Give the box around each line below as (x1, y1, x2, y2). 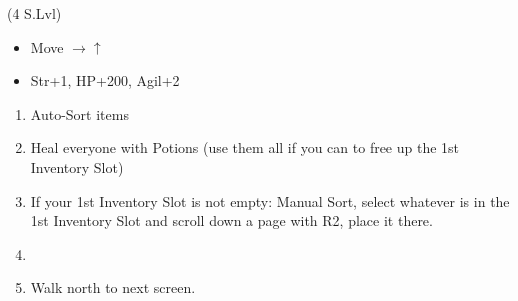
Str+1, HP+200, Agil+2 (30, 70, 180, 91)
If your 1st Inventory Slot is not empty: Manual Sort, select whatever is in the (30, 190, 510, 211)
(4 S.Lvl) (7, 3, 62, 23)
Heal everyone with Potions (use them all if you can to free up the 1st (30, 137, 460, 158)
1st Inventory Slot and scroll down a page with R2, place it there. (30, 210, 433, 231)
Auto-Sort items (30, 103, 129, 124)
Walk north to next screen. (30, 277, 196, 298)
